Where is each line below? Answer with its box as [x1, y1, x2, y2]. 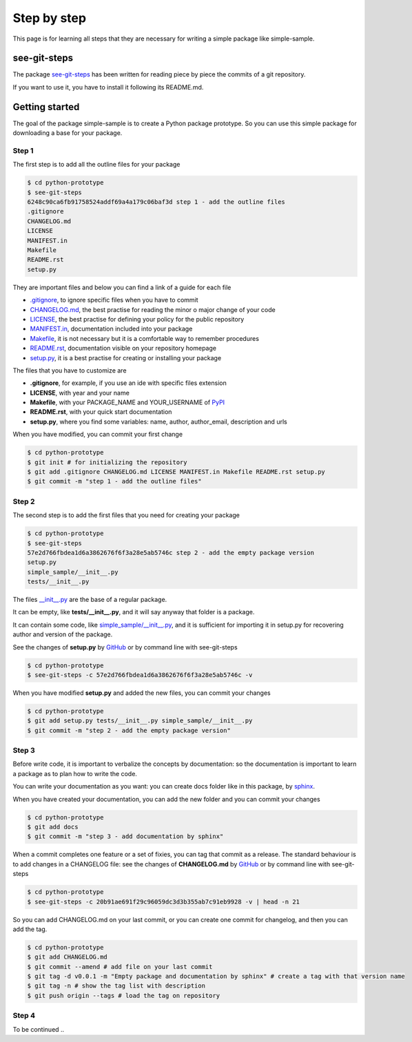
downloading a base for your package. [12, 129, 123, 137]
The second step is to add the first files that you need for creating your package [12, 511, 240, 519]
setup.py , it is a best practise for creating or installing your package [30, 353, 222, 362]
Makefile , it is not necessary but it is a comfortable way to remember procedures [30, 334, 260, 342]
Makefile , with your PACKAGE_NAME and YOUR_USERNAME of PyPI [30, 398, 225, 406]
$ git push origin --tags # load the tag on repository [27, 992, 220, 999]
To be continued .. [12, 1025, 65, 1033]
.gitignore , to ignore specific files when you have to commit [30, 296, 199, 304]
